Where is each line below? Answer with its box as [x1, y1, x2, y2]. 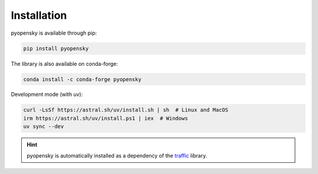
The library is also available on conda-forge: [11, 60, 118, 67]
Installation [11, 9, 67, 22]
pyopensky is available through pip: [11, 29, 97, 36]
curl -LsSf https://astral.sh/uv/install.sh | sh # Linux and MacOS [23, 106, 228, 113]
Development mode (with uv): [11, 91, 83, 98]
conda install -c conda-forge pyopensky [23, 76, 141, 82]
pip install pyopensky [23, 45, 89, 52]
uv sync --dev [23, 123, 64, 130]
